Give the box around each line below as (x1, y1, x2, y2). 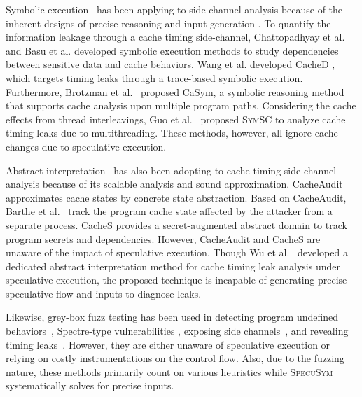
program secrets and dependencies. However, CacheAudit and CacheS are (6, 231, 321, 246)
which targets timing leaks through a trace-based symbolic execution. (6, 70, 303, 85)
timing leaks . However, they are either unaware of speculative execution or (6, 337, 330, 351)
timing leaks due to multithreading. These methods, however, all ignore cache (6, 125, 338, 140)
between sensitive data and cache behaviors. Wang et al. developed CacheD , (6, 57, 335, 71)
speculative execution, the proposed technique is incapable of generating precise (6, 272, 347, 287)
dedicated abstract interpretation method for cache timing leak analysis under (6, 258, 341, 273)
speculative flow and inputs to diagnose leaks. (6, 286, 202, 300)
